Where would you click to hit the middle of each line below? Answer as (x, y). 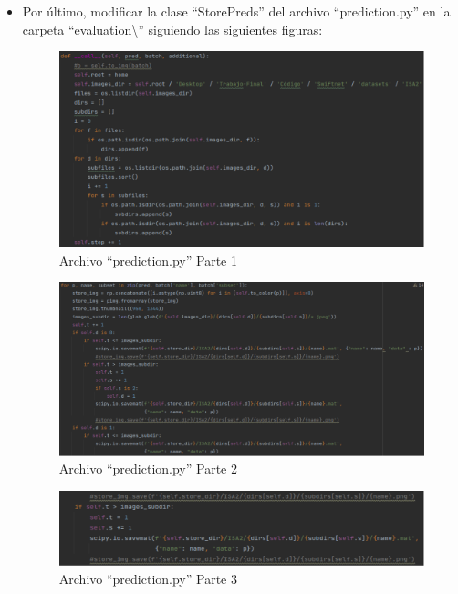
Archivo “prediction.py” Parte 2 (148, 469)
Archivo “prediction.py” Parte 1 (148, 260)
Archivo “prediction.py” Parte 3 (148, 578)
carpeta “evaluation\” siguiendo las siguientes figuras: (172, 29)
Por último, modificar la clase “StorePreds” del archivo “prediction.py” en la (236, 11)
